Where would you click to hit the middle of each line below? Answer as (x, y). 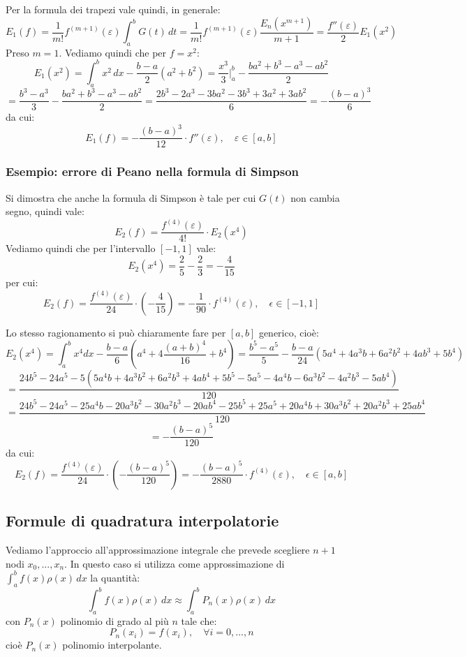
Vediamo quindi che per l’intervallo (81, 248)
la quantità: (115, 577)
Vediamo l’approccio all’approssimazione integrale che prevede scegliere (158, 550)
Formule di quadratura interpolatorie (142, 521)
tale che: (199, 620)
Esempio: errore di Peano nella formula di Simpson (153, 171)
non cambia (315, 197)
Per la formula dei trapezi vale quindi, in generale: (113, 9)
